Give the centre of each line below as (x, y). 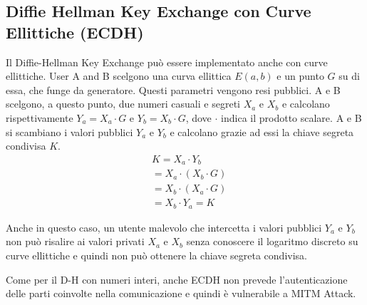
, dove (198, 117)
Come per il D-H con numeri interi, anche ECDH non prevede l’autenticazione (177, 279)
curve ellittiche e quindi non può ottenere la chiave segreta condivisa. (156, 255)
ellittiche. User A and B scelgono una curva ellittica (119, 76)
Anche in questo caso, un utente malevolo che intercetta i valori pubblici (164, 227)
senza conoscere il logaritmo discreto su (272, 241)
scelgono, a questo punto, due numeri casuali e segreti (123, 104)
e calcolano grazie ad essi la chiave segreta (262, 131)
